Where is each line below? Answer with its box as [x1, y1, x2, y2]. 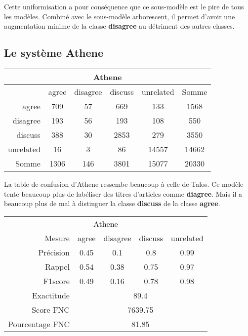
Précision [38, 246, 70, 258]
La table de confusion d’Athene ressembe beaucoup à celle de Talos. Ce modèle [4, 178, 244, 189]
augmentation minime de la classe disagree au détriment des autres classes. [4, 21, 235, 31]
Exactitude [32, 289, 70, 301]
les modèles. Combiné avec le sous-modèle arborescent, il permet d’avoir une [4, 11, 235, 21]
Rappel [45, 260, 70, 272]
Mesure [44, 232, 70, 244]
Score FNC [32, 303, 70, 315]
